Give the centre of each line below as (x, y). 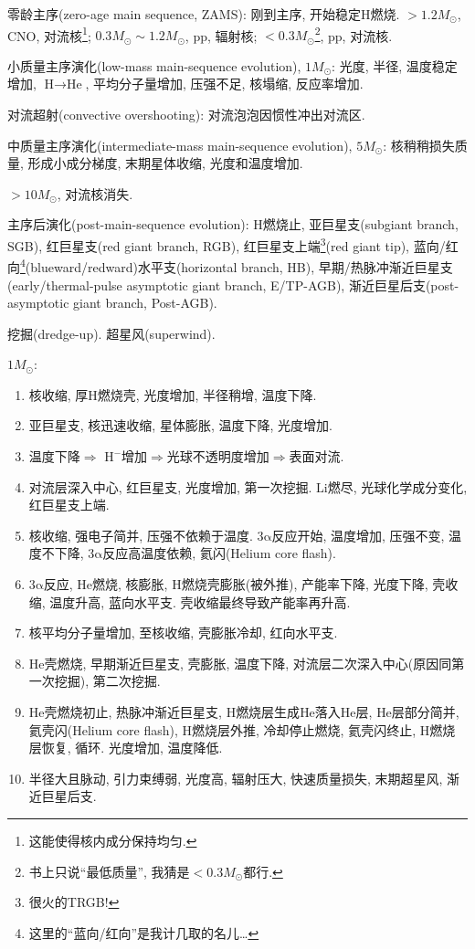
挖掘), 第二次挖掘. (107, 681)
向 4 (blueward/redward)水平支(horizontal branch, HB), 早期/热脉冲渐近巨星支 (230, 265)
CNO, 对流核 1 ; (49, 34)
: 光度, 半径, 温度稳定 (395, 65)
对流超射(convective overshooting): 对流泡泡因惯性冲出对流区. (186, 115)
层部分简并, (425, 712)
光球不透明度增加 (218, 456)
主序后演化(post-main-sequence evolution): (128, 224)
